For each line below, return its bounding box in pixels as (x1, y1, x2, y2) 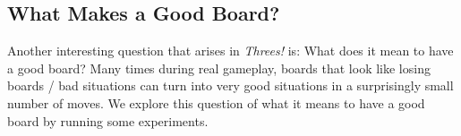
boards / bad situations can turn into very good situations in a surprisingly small (7, 76, 454, 95)
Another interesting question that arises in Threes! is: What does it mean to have (7, 41, 454, 60)
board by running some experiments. (7, 111, 209, 130)
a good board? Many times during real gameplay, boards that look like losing (7, 58, 431, 77)
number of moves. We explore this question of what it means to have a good (7, 93, 425, 112)
